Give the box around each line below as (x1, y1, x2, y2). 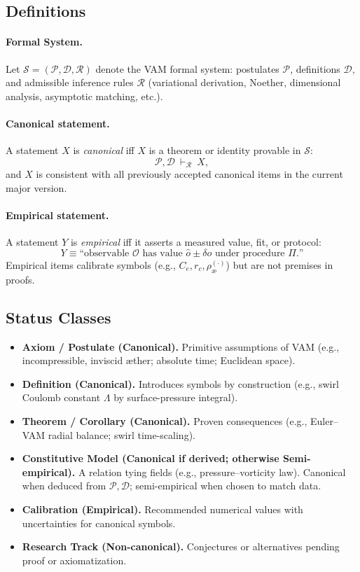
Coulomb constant (22, 390, 101, 405)
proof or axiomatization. (22, 552, 127, 567)
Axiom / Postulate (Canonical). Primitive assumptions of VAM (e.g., (22, 339, 340, 354)
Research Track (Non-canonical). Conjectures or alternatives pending (22, 539, 340, 554)
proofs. (6, 272, 35, 286)
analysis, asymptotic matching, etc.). (6, 88, 163, 103)
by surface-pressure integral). (113, 390, 238, 405)
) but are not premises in (226, 258, 333, 272)
